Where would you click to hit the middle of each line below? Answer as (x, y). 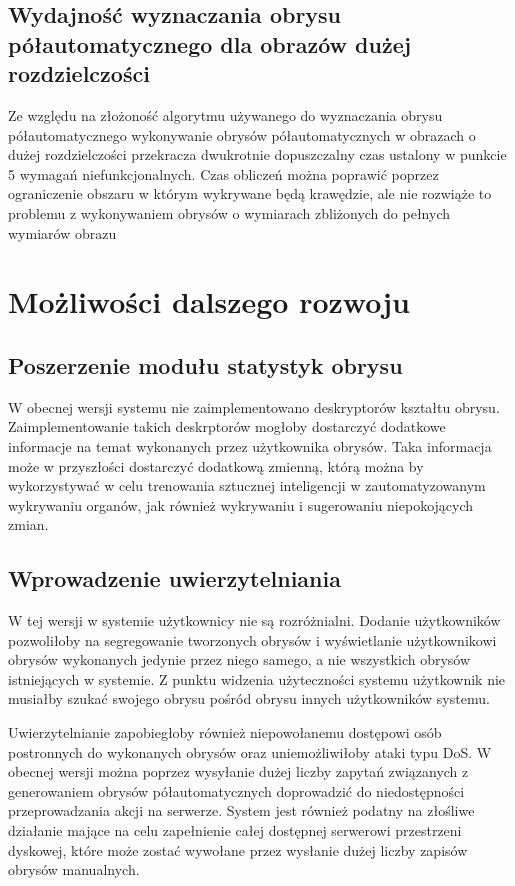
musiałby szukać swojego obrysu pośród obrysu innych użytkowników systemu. (249, 698)
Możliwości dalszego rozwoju (209, 301)
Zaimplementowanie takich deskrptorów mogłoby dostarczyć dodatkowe (227, 426)
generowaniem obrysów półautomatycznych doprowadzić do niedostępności (236, 790)
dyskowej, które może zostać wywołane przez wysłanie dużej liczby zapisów (238, 849)
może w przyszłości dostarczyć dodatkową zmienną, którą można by (216, 465)
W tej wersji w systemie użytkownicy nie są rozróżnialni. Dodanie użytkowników (254, 620)
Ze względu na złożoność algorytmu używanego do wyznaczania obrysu (225, 114)
